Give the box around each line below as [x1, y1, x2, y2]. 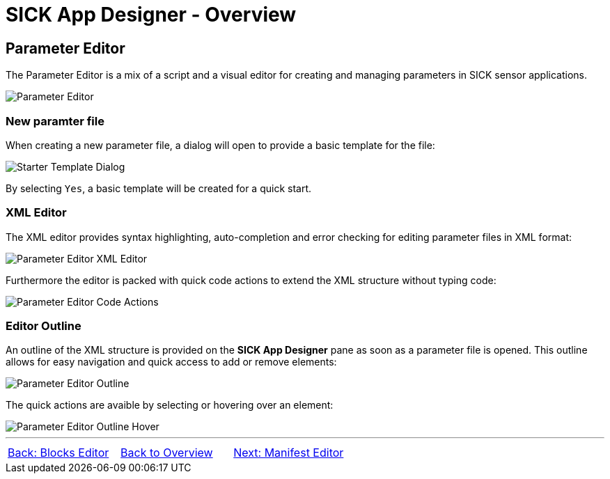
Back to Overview [120, 446, 213, 460]
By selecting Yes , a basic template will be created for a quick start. [6, 182, 312, 194]
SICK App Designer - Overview [6, 3, 297, 26]
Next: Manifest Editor [233, 446, 344, 460]
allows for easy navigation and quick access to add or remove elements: [6, 356, 337, 368]
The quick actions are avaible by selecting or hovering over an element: [6, 399, 334, 411]
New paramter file [6, 113, 104, 128]
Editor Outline [6, 319, 81, 333]
